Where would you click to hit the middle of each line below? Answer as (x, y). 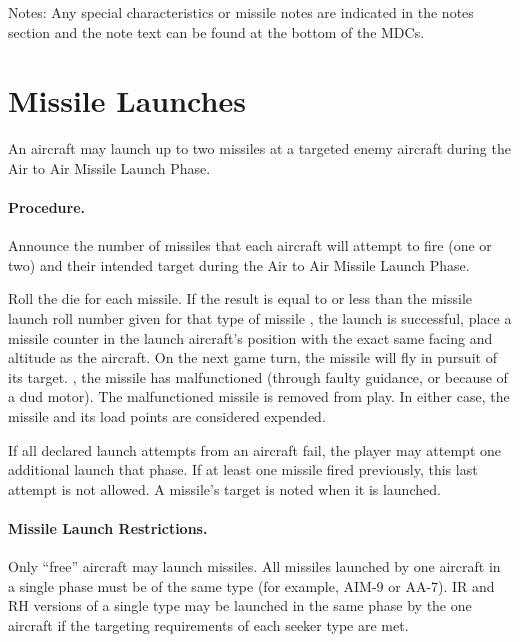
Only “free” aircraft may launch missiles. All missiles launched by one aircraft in (254, 566)
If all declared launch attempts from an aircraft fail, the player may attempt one (254, 449)
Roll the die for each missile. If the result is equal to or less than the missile (240, 298)
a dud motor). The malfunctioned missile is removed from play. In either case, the (259, 396)
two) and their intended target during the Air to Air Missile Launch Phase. (239, 264)
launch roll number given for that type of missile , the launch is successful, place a (260, 318)
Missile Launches (127, 100)
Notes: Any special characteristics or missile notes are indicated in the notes (241, 12)
